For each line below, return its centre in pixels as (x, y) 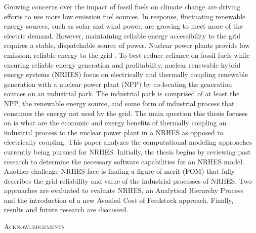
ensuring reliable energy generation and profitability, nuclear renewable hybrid (122, 64)
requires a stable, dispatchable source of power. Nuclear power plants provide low (127, 45)
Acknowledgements (34, 226)
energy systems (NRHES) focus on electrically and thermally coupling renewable (126, 74)
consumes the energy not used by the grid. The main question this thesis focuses (126, 113)
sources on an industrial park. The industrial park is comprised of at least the (122, 94)
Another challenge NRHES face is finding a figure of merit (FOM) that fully (120, 171)
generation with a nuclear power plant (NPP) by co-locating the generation (118, 84)
